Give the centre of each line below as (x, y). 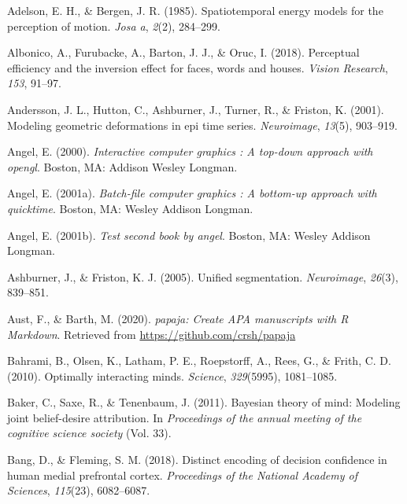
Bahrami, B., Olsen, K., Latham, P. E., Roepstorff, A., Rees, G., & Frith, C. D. (199, 361)
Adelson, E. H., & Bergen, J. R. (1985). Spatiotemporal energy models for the (195, 10)
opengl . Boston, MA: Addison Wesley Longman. (122, 166)
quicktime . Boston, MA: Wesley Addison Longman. (130, 208)
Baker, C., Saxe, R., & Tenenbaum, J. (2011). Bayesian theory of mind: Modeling (204, 402)
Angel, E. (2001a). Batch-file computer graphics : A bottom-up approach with (192, 193)
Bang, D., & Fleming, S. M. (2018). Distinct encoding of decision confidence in (197, 460)
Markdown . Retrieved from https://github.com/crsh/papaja (152, 334)
